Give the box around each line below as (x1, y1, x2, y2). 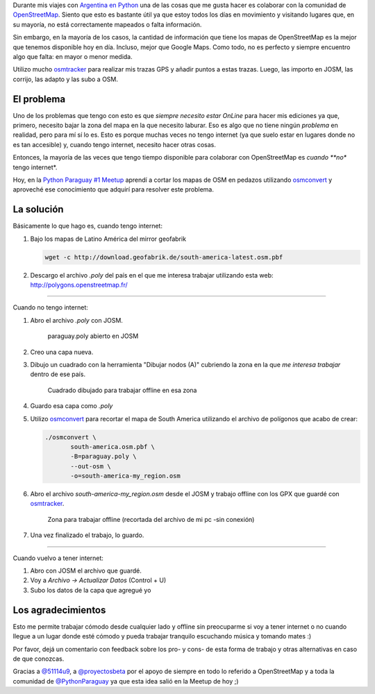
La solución (12, 203, 64, 215)
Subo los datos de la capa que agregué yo (30, 586, 151, 594)
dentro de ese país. (30, 370, 86, 378)
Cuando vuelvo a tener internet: (12, 554, 104, 562)
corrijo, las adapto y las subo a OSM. (12, 75, 118, 83)
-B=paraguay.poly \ (70, 452, 137, 461)
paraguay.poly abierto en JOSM (47, 332, 139, 340)
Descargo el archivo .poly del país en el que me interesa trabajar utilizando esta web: (30, 271, 274, 279)
